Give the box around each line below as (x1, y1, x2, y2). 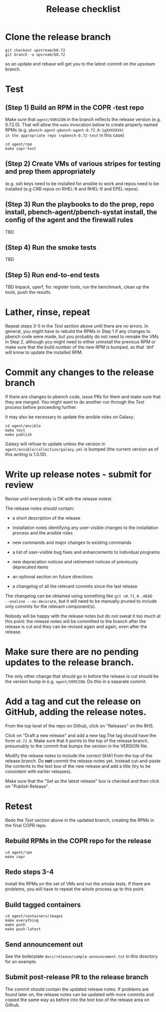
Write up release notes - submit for (5, 469, 152, 480)
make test (5, 428, 26, 433)
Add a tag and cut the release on (5, 696, 141, 707)
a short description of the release (12, 515, 81, 521)
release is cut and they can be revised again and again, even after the (5, 624, 147, 629)
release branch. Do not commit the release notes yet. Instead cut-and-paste (5, 758, 161, 764)
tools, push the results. (5, 289, 52, 295)
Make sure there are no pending (5, 646, 139, 658)
